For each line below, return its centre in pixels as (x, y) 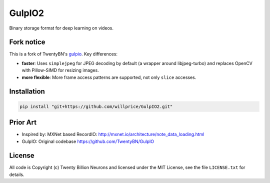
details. (17, 174)
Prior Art (23, 122)
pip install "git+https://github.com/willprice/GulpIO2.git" (96, 106)
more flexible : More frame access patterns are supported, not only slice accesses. (109, 77)
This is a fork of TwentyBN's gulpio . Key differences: (63, 54)
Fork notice (27, 42)
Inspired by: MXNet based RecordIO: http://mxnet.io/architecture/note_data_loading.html (113, 134)
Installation (27, 92)
